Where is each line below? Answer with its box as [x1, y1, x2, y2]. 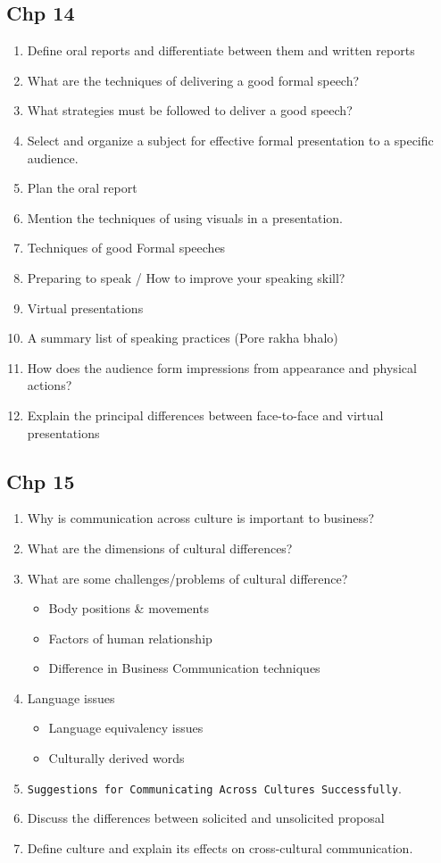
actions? [27, 376, 72, 394]
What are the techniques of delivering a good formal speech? [27, 71, 360, 89]
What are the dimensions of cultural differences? [27, 538, 293, 557]
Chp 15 [6, 467, 75, 494]
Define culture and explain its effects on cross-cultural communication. [27, 838, 413, 857]
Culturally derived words [48, 749, 185, 768]
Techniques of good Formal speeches [27, 238, 226, 257]
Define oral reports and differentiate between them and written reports [27, 41, 415, 60]
